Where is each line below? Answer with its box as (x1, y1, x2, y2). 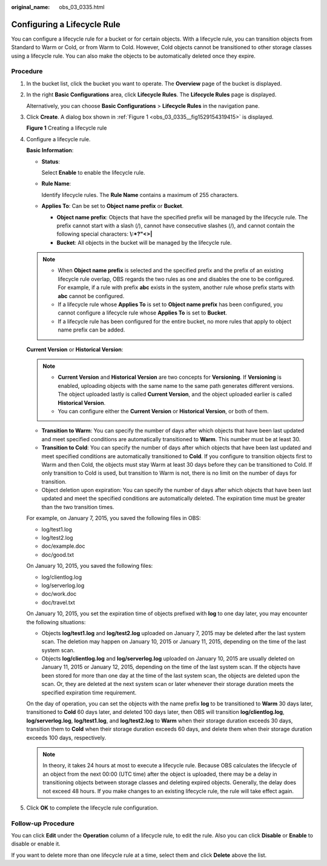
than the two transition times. (41, 503, 114, 510)
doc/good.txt (41, 551, 74, 558)
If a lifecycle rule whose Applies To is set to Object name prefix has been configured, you (58, 301, 283, 308)
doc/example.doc (41, 542, 85, 550)
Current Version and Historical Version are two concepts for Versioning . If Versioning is (58, 373, 282, 381)
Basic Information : (26, 147, 74, 154)
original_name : (11, 4, 50, 10)
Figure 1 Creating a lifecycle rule (26, 124, 107, 132)
